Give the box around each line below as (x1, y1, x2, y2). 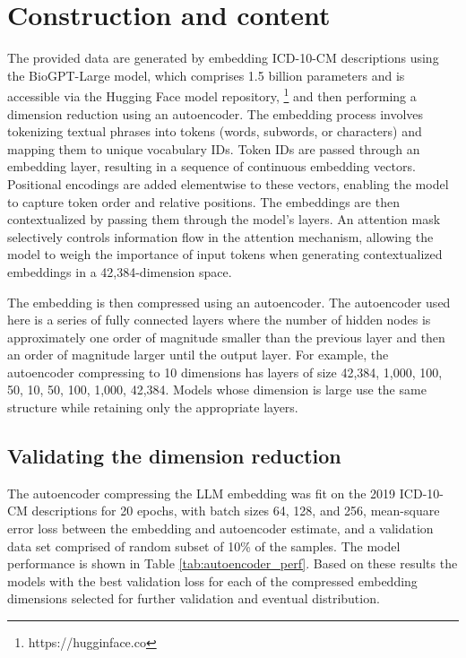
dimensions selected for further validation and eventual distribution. (7, 589, 380, 608)
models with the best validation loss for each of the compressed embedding (7, 571, 418, 590)
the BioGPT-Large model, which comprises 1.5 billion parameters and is (7, 65, 405, 84)
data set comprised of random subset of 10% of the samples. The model (7, 536, 401, 555)
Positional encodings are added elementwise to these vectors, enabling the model (7, 174, 449, 193)
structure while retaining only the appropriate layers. (7, 398, 298, 417)
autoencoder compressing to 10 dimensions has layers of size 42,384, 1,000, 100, (7, 362, 443, 381)
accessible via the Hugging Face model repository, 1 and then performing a (7, 84, 417, 105)
